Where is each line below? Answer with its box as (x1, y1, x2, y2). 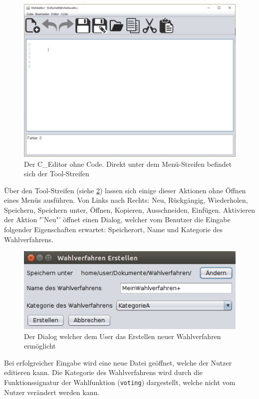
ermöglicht (24, 341, 56, 351)
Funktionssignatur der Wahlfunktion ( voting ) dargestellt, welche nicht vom (4, 377, 236, 387)
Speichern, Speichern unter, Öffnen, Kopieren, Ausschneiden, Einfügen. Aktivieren (4, 204, 256, 215)
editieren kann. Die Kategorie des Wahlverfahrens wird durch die (4, 367, 203, 378)
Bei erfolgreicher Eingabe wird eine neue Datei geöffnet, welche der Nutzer (4, 357, 232, 368)
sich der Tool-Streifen (24, 168, 89, 179)
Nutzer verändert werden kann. (4, 387, 100, 397)
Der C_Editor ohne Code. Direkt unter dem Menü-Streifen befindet (24, 158, 232, 169)
